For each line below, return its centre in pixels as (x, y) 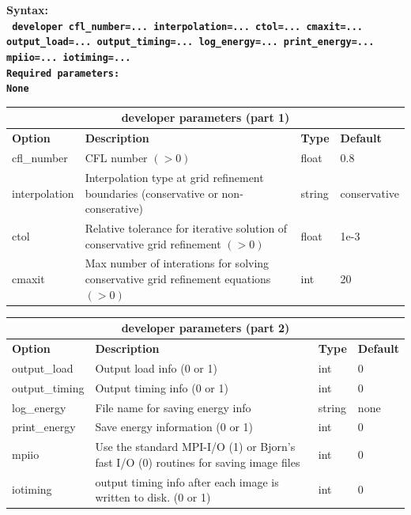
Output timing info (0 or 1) (162, 387)
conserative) (114, 208)
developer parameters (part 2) (205, 328)
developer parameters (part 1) (205, 117)
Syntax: (27, 9)
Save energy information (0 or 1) (174, 427)
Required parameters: (63, 73)
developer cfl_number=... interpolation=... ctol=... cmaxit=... (188, 27)
